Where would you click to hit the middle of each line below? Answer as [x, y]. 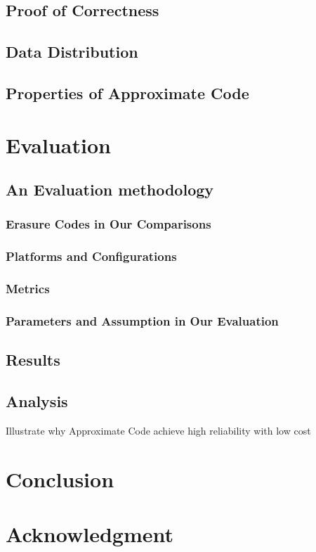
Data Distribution [72, 52]
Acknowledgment [90, 534]
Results [33, 360]
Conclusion [60, 479]
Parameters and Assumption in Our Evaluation [142, 320]
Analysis [37, 401]
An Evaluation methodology [110, 190]
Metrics [28, 289]
